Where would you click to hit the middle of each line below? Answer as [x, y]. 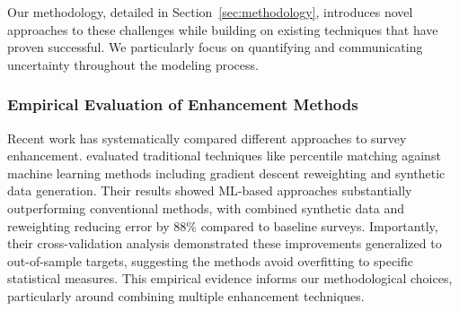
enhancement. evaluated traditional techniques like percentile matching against [224, 155]
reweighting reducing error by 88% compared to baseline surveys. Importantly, [223, 225]
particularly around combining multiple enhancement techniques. [186, 295]
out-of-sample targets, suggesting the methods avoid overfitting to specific [211, 260]
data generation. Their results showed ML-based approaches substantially [210, 190]
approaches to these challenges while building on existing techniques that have [223, 29]
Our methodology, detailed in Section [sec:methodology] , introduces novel [210, 12]
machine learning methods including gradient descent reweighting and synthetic [226, 173]
